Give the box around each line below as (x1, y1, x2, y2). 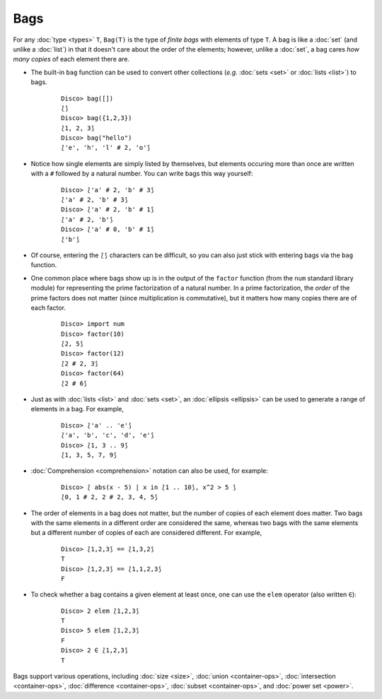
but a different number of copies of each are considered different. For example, (30, 529, 262, 537)
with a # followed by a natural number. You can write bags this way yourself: (30, 170, 253, 178)
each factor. (30, 303, 66, 312)
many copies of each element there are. (13, 55, 130, 64)
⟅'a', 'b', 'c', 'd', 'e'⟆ (61, 431, 155, 440)
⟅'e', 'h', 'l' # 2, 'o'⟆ (61, 143, 151, 152)
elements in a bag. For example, (30, 405, 124, 413)
